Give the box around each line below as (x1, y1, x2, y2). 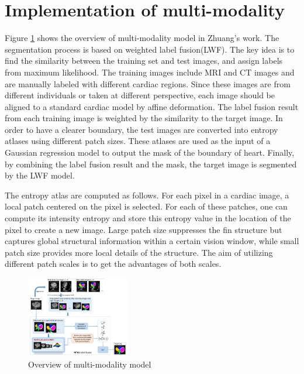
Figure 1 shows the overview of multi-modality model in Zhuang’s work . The (5, 32, 279, 44)
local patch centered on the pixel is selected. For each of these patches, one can (5, 200, 288, 212)
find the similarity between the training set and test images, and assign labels (5, 54, 283, 67)
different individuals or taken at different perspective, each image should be (5, 89, 275, 101)
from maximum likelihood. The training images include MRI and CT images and (5, 66, 295, 78)
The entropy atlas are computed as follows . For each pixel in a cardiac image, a (5, 188, 289, 201)
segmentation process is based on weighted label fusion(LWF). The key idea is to (5, 43, 295, 55)
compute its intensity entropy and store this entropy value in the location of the (5, 212, 291, 224)
